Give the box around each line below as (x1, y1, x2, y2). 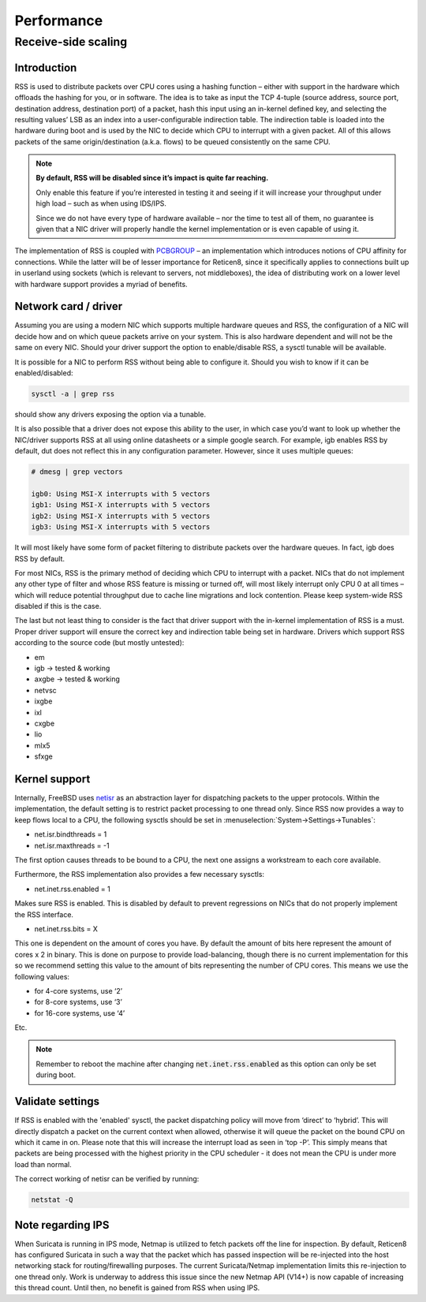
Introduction (14, 61, 77, 74)
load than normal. (14, 1159, 72, 1169)
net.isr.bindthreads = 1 (34, 830, 107, 839)
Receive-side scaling (14, 35, 128, 49)
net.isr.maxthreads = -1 (34, 841, 110, 850)
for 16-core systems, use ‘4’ (34, 1008, 125, 1017)
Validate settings (14, 1095, 100, 1108)
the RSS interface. (14, 909, 74, 919)
